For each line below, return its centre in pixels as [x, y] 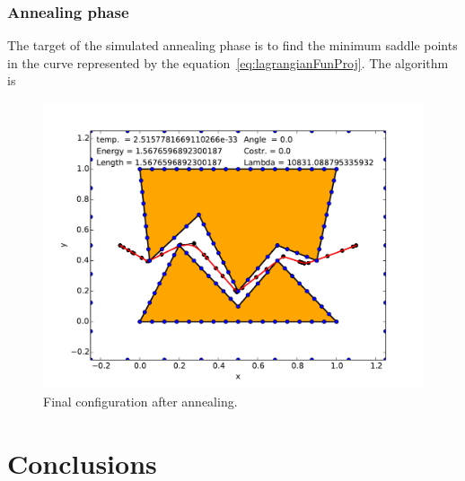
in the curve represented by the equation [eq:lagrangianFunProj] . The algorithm [228, 62]
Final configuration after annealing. [140, 401]
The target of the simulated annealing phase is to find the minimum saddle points [232, 45]
